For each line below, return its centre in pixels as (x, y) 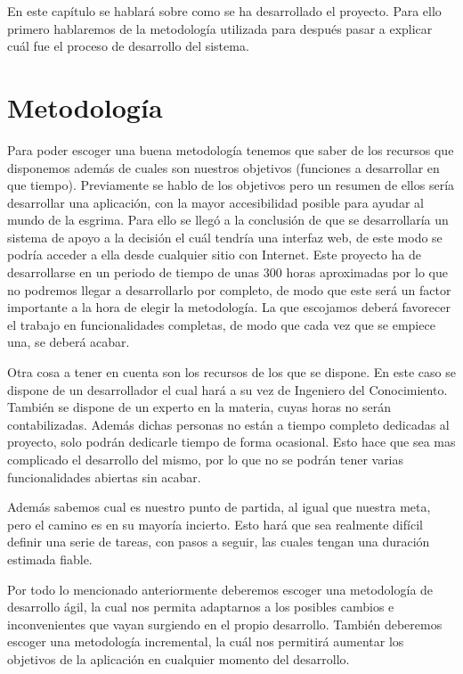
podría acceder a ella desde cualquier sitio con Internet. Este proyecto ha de (214, 255)
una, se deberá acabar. (69, 342)
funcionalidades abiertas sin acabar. (104, 477)
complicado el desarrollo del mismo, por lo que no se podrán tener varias (206, 459)
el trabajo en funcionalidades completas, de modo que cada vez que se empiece (221, 324)
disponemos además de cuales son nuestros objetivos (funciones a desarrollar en (223, 167)
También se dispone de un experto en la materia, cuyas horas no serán (199, 407)
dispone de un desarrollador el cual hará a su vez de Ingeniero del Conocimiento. (227, 389)
